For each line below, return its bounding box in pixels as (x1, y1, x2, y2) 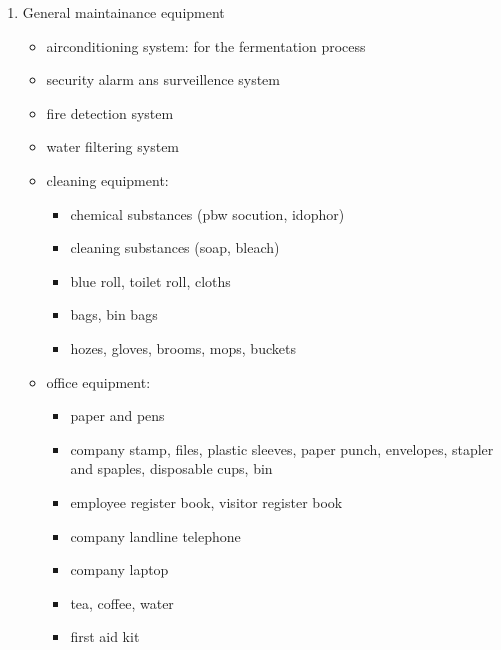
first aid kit (70, 626, 140, 647)
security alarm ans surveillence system (46, 69, 281, 90)
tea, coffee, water (70, 592, 174, 613)
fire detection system (46, 102, 174, 123)
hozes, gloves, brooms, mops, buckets (70, 337, 296, 358)
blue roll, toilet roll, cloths (70, 270, 231, 291)
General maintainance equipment (22, 2, 225, 22)
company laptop (70, 559, 169, 580)
